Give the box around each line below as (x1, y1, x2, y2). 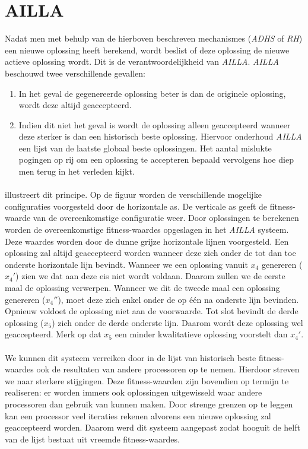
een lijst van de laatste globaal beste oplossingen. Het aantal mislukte (18, 141, 272, 154)
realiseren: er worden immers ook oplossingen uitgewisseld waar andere (5, 386, 262, 399)
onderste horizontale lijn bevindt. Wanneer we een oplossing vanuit (5, 258, 248, 270)
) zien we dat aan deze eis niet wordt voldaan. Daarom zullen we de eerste (15, 270, 285, 282)
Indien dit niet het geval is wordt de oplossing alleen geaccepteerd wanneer (18, 118, 291, 131)
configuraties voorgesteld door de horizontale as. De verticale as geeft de (5, 200, 268, 212)
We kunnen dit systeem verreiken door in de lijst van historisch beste (5, 351, 256, 363)
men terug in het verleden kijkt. (18, 165, 135, 178)
